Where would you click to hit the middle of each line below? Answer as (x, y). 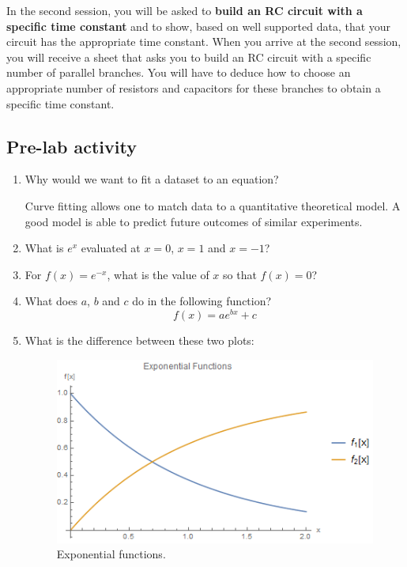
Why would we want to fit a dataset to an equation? (152, 179)
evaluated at (111, 248)
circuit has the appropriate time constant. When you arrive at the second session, (204, 42)
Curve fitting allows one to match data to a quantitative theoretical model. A (213, 205)
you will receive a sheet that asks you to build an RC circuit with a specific (189, 57)
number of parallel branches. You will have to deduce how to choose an (179, 72)
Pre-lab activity (72, 146)
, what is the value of (158, 274)
